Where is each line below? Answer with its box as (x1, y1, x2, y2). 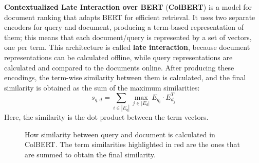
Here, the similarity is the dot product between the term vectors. (4, 112, 209, 122)
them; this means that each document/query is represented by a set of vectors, (4, 31, 252, 42)
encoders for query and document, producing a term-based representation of (4, 22, 244, 32)
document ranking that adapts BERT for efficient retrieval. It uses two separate (4, 11, 255, 22)
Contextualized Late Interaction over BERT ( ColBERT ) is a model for (4, 2, 252, 12)
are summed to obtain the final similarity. (25, 149, 156, 159)
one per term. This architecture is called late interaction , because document (4, 42, 250, 52)
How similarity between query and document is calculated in (25, 129, 215, 139)
